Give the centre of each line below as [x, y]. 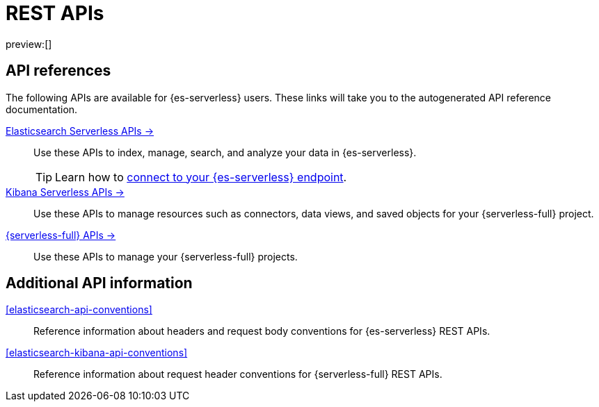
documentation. [42, 109]
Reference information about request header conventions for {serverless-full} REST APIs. [238, 374]
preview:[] [29, 44]
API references [58, 71]
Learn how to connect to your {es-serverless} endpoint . [201, 177]
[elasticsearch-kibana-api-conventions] [97, 353]
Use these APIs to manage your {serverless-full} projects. [166, 256]
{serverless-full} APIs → [61, 235]
